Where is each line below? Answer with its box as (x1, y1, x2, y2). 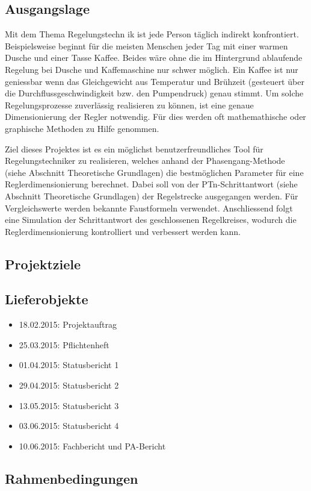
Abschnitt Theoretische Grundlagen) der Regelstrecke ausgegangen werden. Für (5, 189, 298, 202)
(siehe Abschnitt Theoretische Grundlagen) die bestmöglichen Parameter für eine (5, 166, 304, 178)
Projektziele (5, 254, 81, 273)
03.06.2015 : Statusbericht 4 (19, 419, 119, 432)
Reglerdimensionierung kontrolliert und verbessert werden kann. (5, 225, 241, 237)
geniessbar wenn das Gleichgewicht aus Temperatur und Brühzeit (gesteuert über (5, 75, 304, 87)
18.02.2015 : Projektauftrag (19, 318, 117, 331)
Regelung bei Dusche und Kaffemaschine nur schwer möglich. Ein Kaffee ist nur (5, 63, 298, 75)
